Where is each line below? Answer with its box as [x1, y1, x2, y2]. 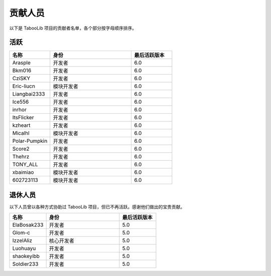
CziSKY [12, 75, 31, 82]
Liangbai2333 [12, 91, 45, 98]
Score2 [12, 145, 30, 152]
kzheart [12, 122, 31, 129]
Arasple [12, 59, 31, 66]
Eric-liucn [12, 83, 35, 90]
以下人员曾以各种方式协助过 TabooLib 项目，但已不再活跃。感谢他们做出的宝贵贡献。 [9, 203, 185, 210]
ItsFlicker [12, 114, 34, 121]
